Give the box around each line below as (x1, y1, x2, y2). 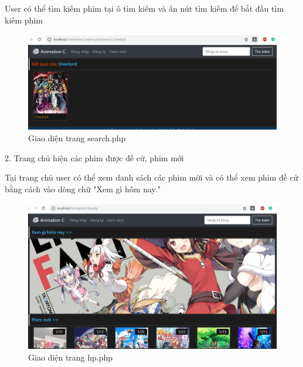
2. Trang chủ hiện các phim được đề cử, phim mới (5, 151, 184, 164)
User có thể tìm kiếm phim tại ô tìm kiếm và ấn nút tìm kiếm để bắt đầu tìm (5, 2, 284, 14)
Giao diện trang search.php (28, 131, 126, 144)
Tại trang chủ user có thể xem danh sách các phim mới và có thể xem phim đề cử (5, 171, 298, 183)
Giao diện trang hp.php (28, 351, 113, 363)
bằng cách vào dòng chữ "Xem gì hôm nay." (5, 182, 161, 195)
